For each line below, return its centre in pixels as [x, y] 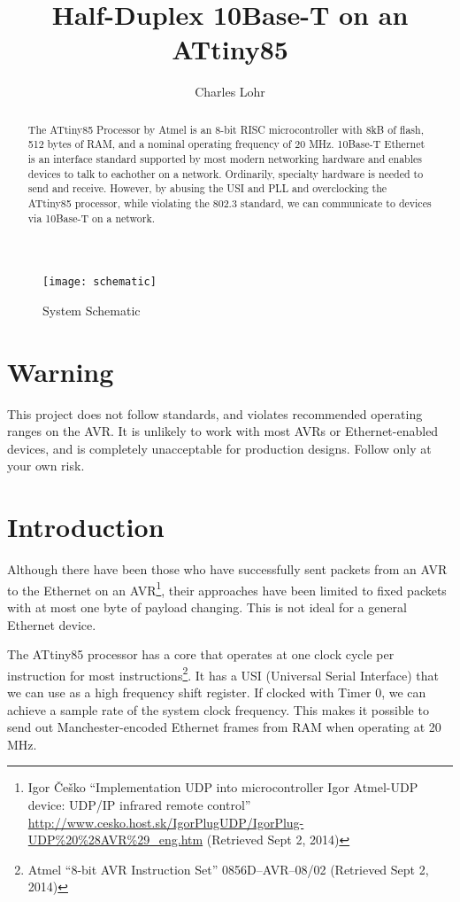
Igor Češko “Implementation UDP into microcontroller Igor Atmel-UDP [223, 787]
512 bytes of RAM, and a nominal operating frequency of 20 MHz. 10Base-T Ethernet [226, 144]
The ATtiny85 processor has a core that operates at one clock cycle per [201, 654]
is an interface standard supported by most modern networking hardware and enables [225, 159]
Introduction [86, 527]
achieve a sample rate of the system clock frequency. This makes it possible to [218, 709]
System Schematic [92, 310]
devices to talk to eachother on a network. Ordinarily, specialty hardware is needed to [226, 173]
